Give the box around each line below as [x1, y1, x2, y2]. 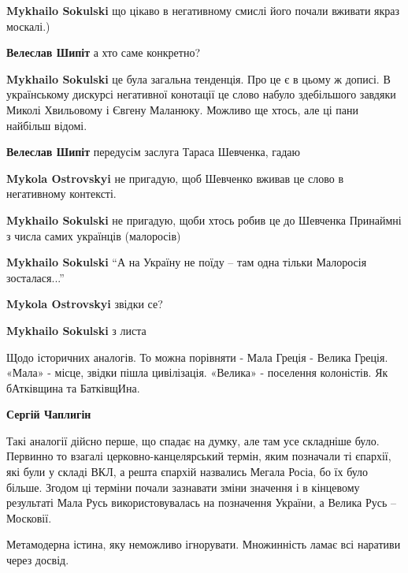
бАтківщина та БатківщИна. [6, 379, 140, 396]
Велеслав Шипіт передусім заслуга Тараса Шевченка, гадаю [6, 143, 300, 160]
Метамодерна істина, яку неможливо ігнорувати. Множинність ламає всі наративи [6, 536, 401, 553]
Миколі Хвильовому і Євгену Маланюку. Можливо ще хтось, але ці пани [6, 101, 358, 117]
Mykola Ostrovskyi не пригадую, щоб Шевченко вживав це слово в [6, 169, 344, 186]
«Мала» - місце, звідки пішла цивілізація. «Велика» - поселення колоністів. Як [6, 364, 388, 381]
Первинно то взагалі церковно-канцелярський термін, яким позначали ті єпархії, [6, 448, 391, 464]
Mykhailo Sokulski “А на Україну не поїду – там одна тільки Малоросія [6, 254, 367, 270]
